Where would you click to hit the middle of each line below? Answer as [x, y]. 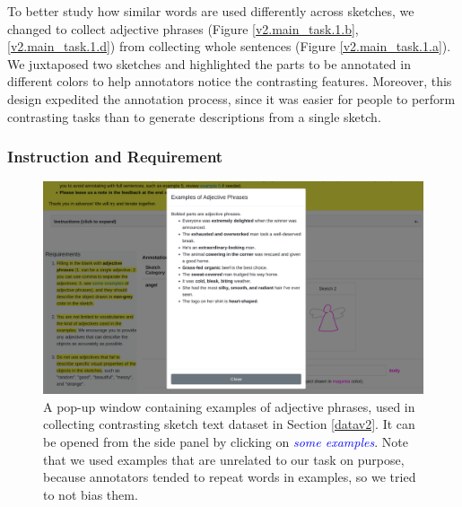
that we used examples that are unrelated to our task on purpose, [224, 459]
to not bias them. [91, 494]
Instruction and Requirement [115, 157]
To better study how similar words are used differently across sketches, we [211, 11]
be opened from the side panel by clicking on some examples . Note [226, 441]
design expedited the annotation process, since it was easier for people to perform [231, 98]
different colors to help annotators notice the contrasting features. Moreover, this [230, 81]
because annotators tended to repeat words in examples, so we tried [230, 477]
